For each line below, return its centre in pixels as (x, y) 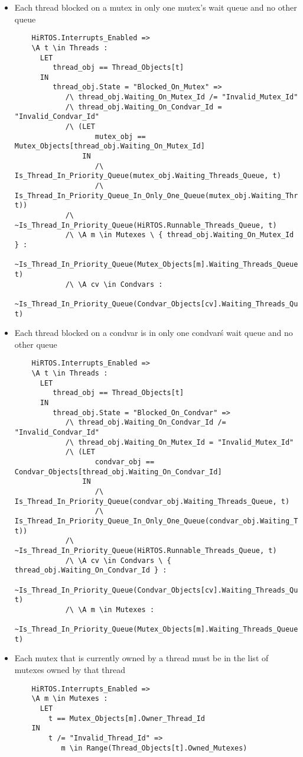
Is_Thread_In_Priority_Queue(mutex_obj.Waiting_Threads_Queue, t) (148, 176)
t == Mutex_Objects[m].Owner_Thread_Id (127, 718)
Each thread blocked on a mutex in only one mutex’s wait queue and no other (156, 7)
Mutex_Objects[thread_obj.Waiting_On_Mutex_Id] (110, 146)
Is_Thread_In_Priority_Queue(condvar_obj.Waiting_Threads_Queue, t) (152, 501)
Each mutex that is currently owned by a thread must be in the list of (141, 658)
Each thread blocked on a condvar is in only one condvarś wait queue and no (154, 333)
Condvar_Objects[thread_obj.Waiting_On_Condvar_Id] (118, 472)
